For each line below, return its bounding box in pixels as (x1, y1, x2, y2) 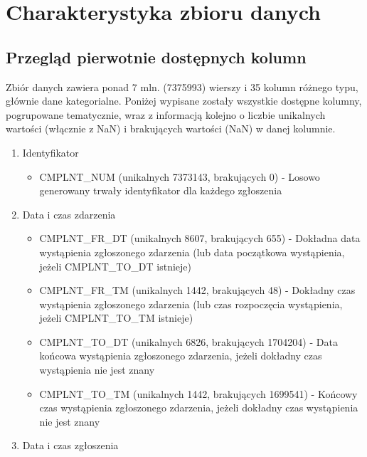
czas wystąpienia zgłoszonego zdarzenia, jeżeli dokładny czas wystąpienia (39, 400, 358, 415)
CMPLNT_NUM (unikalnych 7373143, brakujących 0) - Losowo (39, 169, 320, 184)
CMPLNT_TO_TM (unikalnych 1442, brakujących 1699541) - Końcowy (39, 386, 358, 401)
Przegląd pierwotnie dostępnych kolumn (6, 46, 307, 68)
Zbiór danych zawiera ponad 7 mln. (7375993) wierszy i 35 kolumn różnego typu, (6, 79, 358, 94)
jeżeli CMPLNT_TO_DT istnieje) (39, 258, 191, 273)
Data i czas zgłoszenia (22, 438, 119, 453)
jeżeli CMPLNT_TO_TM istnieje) (39, 310, 193, 325)
